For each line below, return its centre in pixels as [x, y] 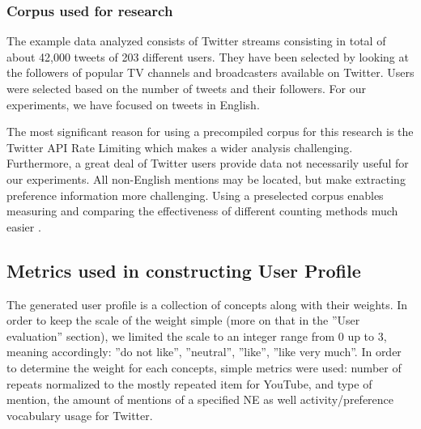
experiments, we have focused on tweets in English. [133, 104]
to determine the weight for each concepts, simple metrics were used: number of [204, 367]
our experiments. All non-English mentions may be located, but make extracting [206, 178]
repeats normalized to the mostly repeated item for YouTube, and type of [189, 383]
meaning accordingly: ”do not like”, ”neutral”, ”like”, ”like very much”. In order [204, 352]
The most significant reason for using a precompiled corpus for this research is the [210, 132]
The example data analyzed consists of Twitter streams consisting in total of [196, 41]
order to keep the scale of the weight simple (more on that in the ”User [183, 320]
